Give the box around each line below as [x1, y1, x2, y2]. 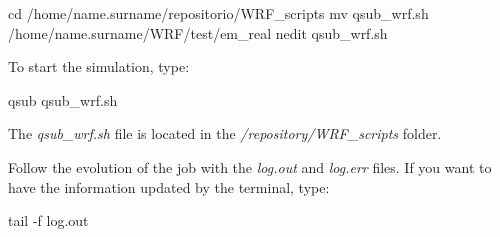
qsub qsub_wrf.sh [8, 89, 118, 110]
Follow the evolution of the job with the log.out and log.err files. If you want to [8, 156, 492, 177]
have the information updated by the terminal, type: [8, 176, 330, 197]
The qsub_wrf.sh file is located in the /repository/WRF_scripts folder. [8, 123, 442, 144]
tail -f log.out [8, 210, 89, 231]
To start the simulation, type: [8, 56, 190, 77]
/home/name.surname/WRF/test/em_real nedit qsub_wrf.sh [8, 22, 388, 43]
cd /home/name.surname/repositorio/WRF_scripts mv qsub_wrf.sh [8, 3, 429, 23]
